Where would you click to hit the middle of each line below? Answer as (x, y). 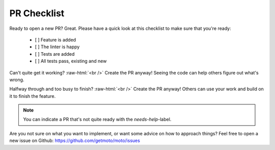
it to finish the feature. (33, 96)
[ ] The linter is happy (57, 47)
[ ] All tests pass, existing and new (71, 61)
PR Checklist (37, 13)
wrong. (17, 80)
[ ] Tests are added (55, 54)
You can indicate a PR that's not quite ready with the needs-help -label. (97, 120)
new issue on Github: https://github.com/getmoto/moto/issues (75, 141)
